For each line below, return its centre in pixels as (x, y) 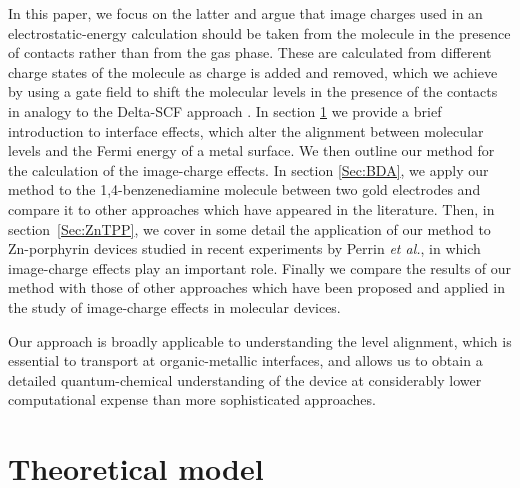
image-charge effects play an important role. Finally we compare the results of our (260, 267)
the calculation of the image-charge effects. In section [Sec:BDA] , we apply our (248, 169)
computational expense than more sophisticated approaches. (192, 399)
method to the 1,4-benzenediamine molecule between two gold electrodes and (244, 189)
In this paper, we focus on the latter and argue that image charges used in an (245, 13)
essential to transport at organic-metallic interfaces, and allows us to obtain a (245, 360)
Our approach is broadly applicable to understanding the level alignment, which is (260, 340)
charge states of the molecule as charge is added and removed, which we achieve (253, 71)
